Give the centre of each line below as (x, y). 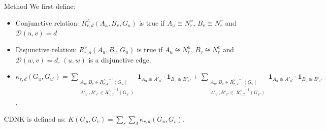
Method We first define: (40, 6)
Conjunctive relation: (47, 22)
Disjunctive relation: (46, 49)
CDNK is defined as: (35, 118)
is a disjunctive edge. (120, 59)
